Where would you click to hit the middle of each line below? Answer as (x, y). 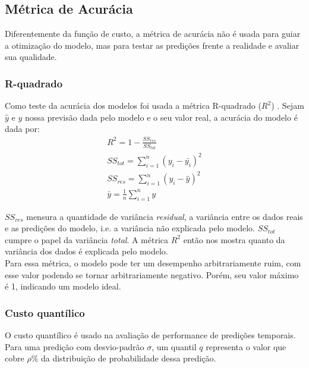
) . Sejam (288, 106)
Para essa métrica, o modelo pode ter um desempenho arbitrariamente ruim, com (153, 262)
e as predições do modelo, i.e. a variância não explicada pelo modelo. (130, 228)
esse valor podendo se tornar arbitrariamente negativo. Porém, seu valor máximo (152, 274)
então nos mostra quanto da (234, 239)
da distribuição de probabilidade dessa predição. (128, 358)
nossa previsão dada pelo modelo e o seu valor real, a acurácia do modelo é (161, 117)
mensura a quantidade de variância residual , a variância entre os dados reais (165, 216)
